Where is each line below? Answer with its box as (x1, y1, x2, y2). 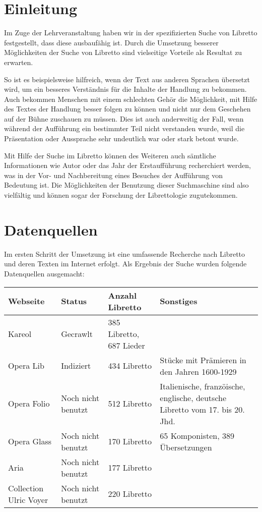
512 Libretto (108, 397, 152, 410)
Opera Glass (8, 435, 52, 447)
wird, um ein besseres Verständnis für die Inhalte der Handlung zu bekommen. (4, 84, 247, 94)
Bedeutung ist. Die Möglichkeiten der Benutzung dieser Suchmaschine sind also (4, 180, 249, 190)
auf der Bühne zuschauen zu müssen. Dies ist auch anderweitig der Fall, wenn (4, 113, 244, 124)
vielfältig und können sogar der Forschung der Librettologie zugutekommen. (4, 190, 238, 200)
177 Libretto (108, 462, 152, 474)
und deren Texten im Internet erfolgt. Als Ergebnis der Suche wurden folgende (4, 258, 247, 269)
